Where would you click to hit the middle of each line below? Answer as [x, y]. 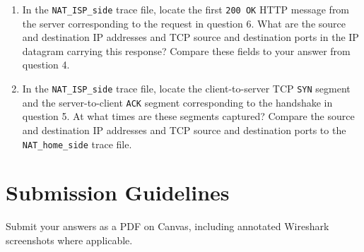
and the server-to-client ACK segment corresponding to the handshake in [177, 102]
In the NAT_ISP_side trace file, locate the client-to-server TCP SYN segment [186, 89]
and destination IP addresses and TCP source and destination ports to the [184, 130]
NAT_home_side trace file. [77, 144]
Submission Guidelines [118, 192]
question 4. [46, 65]
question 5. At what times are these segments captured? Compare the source [188, 116]
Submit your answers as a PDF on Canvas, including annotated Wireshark [168, 226]
